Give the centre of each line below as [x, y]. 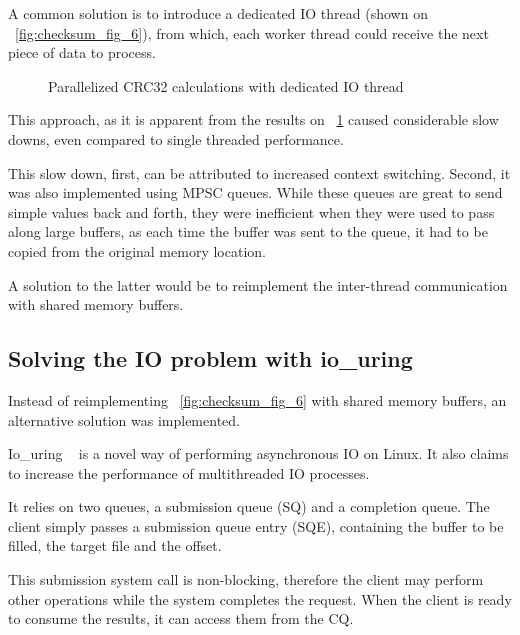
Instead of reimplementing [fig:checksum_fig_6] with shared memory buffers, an [257, 399]
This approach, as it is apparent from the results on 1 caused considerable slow [253, 119]
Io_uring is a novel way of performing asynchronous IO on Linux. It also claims [258, 453]
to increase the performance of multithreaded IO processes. [189, 472]
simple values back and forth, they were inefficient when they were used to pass [251, 211]
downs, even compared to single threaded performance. [176, 138]
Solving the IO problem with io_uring [210, 358]
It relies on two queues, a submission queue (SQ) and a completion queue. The [249, 506]
